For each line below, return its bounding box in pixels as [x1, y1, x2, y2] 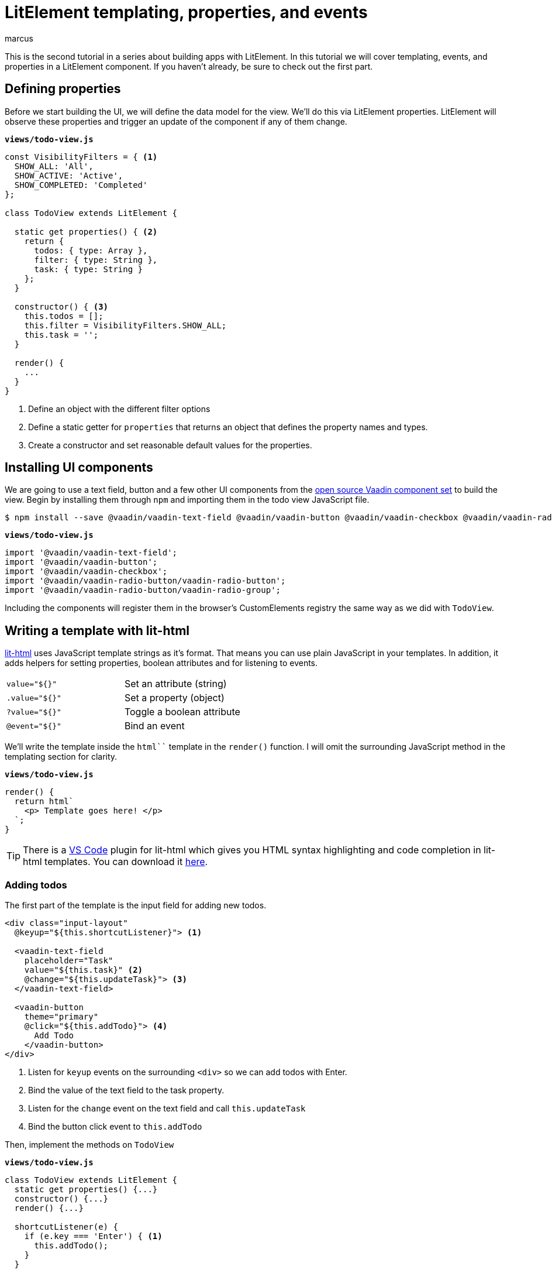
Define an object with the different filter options [28, 403, 211, 414]
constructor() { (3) [14, 301, 109, 311]
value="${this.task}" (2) [24, 965, 143, 975]
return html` [14, 797, 74, 807]
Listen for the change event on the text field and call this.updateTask [28, 1103, 306, 1114]
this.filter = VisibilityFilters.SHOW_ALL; [24, 320, 227, 330]
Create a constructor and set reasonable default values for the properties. [28, 440, 312, 450]
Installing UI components [5, 460, 153, 475]
